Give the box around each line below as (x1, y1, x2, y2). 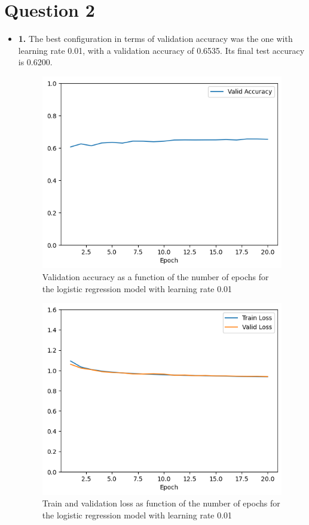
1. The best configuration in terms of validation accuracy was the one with (18, 32, 293, 45)
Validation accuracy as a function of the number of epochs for (42, 270, 269, 283)
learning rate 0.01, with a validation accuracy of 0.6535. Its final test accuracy (18, 44, 305, 56)
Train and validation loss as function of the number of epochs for (42, 497, 280, 509)
